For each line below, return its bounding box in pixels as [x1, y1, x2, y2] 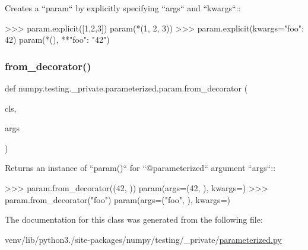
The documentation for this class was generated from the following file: [5, 213, 263, 226]
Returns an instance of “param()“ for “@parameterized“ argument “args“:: [5, 162, 276, 174]
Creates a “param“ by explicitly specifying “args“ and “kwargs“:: [5, 2, 241, 14]
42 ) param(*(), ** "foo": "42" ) [5, 33, 110, 46]
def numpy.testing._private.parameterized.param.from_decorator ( [5, 82, 248, 94]
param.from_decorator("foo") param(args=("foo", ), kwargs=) [5, 193, 230, 205]
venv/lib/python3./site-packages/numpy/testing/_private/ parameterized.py [5, 233, 282, 245]
